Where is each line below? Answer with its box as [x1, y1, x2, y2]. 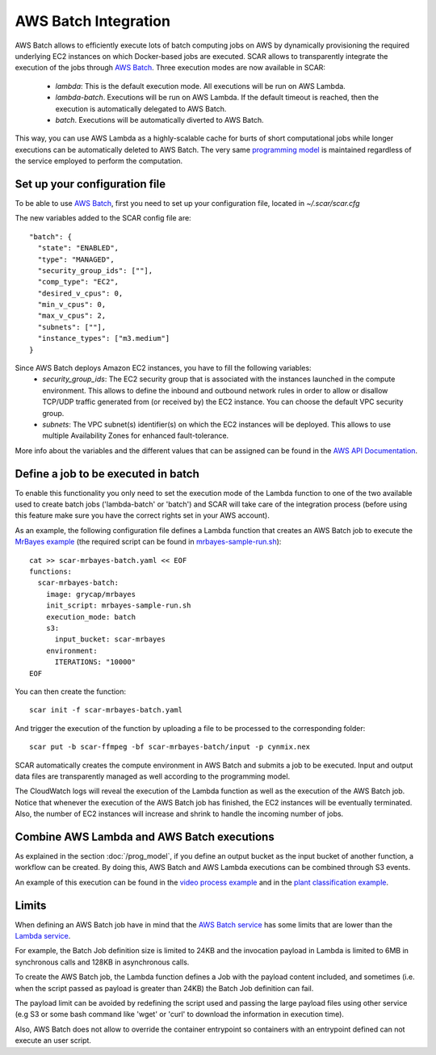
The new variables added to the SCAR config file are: [15, 213, 191, 223]
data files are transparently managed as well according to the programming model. [15, 771, 291, 781]
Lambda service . [15, 931, 71, 941]
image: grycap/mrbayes [45, 590, 136, 599]
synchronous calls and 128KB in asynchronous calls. [15, 957, 190, 967]
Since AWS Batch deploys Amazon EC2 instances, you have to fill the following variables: [15, 364, 312, 373]
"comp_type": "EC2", [37, 277, 119, 287]
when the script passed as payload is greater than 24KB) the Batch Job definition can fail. [15, 983, 314, 993]
